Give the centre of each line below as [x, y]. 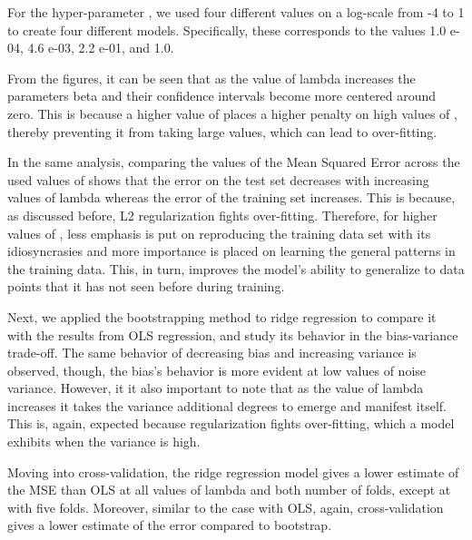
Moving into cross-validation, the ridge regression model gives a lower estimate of [233, 471]
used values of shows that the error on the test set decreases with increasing [218, 179]
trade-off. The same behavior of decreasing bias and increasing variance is [212, 353]
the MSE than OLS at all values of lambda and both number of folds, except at [229, 490]
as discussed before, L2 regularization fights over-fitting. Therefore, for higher [222, 215]
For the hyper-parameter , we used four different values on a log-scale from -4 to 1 [236, 12]
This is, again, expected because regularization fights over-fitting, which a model [231, 423]
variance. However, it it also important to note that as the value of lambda [216, 388]
